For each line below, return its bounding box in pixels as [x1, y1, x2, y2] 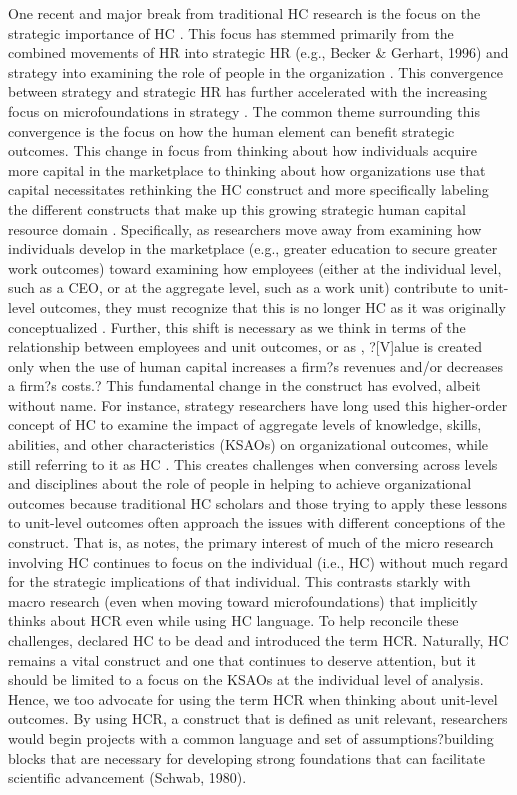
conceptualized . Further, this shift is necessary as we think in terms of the [8, 316, 466, 337]
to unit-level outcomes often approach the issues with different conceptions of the [8, 512, 506, 533]
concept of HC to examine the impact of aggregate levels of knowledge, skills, [8, 414, 482, 435]
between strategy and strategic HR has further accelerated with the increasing [8, 81, 488, 102]
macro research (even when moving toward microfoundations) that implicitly [8, 590, 478, 611]
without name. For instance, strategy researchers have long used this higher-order [8, 394, 508, 415]
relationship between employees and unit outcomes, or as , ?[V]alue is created [8, 336, 483, 357]
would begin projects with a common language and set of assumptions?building [8, 727, 494, 748]
